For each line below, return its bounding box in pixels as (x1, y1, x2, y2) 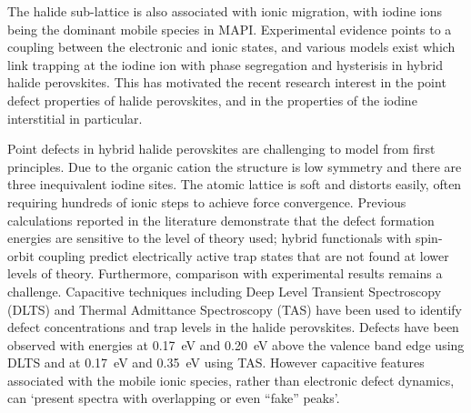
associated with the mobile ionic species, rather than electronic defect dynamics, (7, 370, 455, 389)
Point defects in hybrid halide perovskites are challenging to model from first (7, 139, 436, 158)
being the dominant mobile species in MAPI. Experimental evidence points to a (7, 19, 452, 38)
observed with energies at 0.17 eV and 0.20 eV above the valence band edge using (7, 335, 465, 354)
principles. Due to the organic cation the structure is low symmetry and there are (7, 156, 462, 176)
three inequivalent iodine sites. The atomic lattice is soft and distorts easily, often (7, 175, 462, 194)
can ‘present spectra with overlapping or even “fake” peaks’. (7, 388, 340, 408)
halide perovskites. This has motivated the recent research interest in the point (7, 73, 446, 92)
